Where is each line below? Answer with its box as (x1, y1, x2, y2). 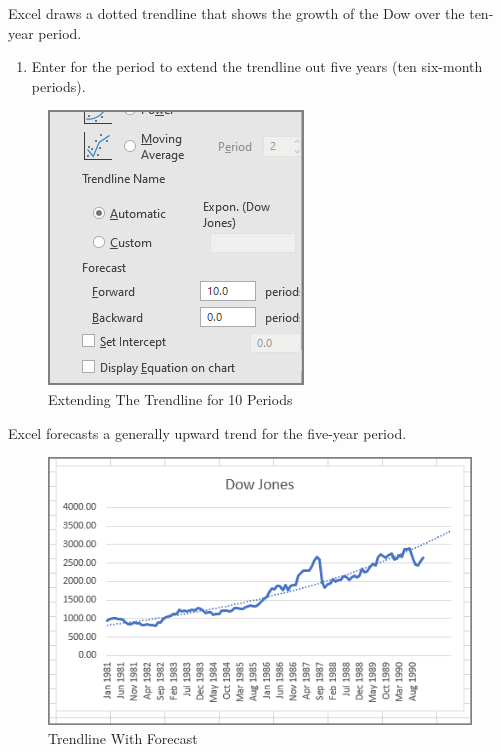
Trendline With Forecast (48, 728, 198, 749)
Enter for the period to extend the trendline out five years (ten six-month (31, 56, 483, 77)
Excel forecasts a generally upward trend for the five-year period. (8, 422, 407, 443)
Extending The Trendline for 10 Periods (48, 388, 293, 409)
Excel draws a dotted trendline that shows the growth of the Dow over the (8, 3, 465, 23)
